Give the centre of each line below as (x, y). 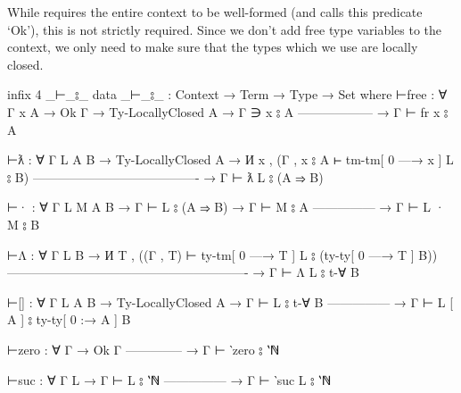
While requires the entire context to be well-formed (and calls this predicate (215, 12)
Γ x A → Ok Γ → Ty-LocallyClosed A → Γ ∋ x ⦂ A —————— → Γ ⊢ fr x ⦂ (228, 111)
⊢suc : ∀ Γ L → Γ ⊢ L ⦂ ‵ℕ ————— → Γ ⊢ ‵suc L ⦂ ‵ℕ (169, 379)
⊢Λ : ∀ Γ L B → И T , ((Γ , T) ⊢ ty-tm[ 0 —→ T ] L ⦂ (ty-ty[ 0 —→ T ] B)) (222, 254)
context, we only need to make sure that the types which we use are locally (213, 47)
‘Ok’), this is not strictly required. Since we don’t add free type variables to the (225, 29)
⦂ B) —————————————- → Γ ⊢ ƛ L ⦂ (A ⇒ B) (165, 176)
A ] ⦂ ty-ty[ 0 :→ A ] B (69, 319)
